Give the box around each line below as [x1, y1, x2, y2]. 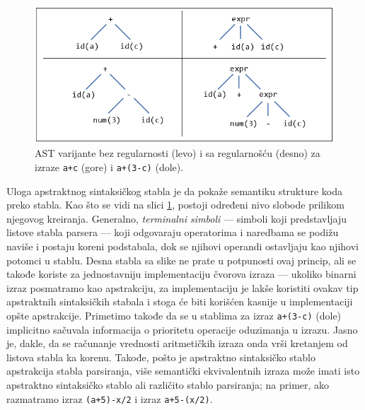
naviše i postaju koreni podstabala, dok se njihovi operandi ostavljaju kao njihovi [6, 238, 359, 253]
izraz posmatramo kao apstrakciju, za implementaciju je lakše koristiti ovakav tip [6, 280, 359, 295]
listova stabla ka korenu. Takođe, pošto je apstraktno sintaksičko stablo [6, 349, 315, 364]
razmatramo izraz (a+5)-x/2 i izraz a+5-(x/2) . [6, 391, 213, 406]
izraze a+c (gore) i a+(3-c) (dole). [35, 159, 184, 174]
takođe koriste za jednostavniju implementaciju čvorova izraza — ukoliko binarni [6, 266, 357, 281]
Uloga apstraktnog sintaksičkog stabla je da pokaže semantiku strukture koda [6, 183, 343, 198]
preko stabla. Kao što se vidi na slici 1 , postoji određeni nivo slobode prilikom [6, 197, 344, 212]
